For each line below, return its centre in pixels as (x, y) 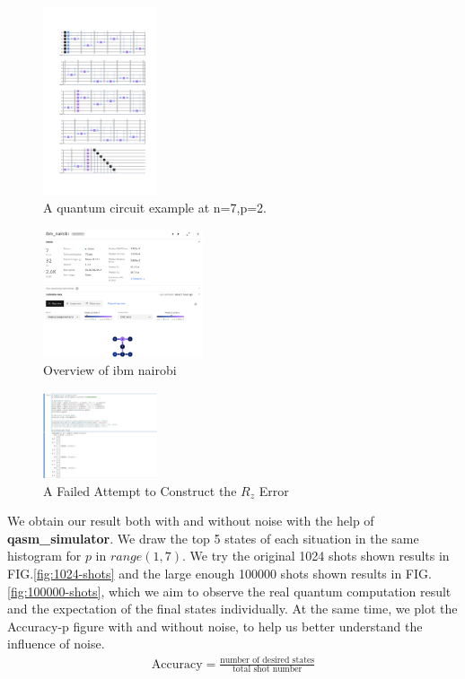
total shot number (268, 670)
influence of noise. (56, 644)
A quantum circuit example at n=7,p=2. (155, 208)
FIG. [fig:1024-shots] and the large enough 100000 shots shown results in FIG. (219, 574)
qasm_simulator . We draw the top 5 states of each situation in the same (213, 538)
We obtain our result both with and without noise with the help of (191, 521)
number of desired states (268, 661)
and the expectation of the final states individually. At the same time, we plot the (232, 609)
